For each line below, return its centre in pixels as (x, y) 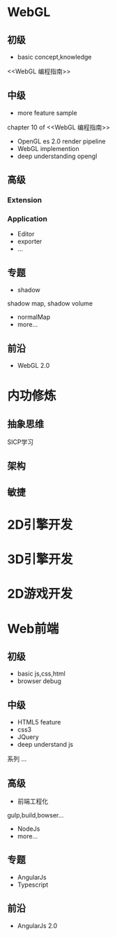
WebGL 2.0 (33, 366)
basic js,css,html (41, 674)
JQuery (28, 737)
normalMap (34, 317)
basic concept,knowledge (54, 57)
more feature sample (47, 113)
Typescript (33, 885)
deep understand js (45, 745)
